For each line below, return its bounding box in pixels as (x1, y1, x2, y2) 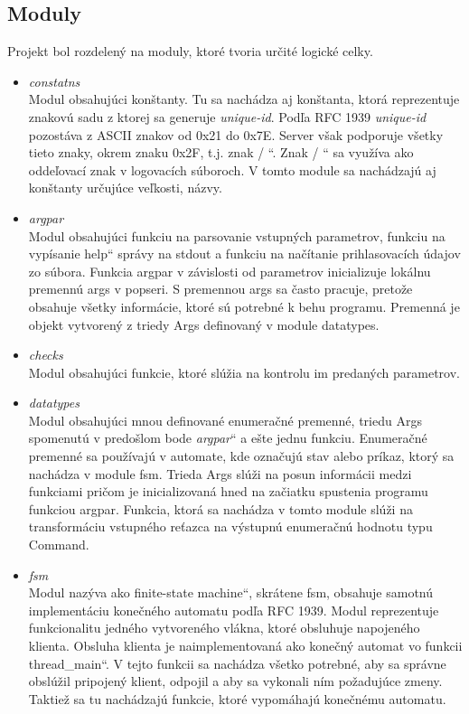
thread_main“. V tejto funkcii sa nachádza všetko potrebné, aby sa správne (28, 653, 446, 672)
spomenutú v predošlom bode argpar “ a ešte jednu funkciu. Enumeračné (28, 428, 427, 447)
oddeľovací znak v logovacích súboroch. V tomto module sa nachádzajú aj (28, 160, 436, 179)
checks (28, 345, 63, 364)
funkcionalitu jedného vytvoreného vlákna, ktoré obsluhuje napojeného (28, 618, 420, 637)
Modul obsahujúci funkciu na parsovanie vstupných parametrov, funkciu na (28, 226, 446, 245)
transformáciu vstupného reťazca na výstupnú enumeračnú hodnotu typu (28, 517, 433, 536)
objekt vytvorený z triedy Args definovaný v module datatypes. (28, 315, 380, 334)
